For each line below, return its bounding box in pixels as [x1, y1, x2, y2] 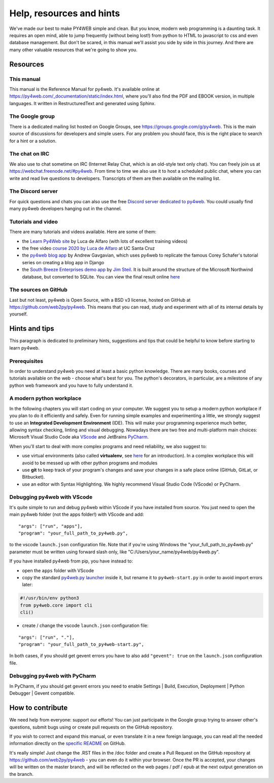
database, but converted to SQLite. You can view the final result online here [22, 273, 180, 279]
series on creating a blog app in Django [22, 259, 105, 265]
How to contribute [9, 704, 68, 712]
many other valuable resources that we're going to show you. [9, 46, 138, 53]
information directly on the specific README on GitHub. [9, 740, 126, 746]
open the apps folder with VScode [22, 567, 94, 574]
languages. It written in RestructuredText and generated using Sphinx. [9, 100, 156, 106]
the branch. [9, 771, 34, 777]
